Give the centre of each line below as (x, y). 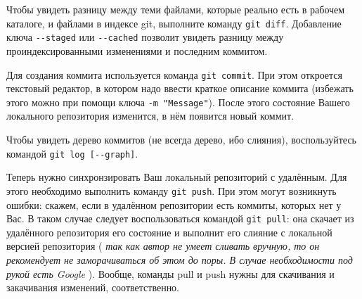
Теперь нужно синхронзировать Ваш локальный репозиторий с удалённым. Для (177, 177)
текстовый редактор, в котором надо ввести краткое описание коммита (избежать (180, 88)
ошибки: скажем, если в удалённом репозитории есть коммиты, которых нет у (174, 204)
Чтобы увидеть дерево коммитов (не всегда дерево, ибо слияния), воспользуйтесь (181, 139)
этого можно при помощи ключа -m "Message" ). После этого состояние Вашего (178, 102)
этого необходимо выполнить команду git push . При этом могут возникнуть (172, 190)
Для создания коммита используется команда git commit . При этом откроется (174, 74)
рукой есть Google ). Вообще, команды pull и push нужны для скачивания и (170, 273)
